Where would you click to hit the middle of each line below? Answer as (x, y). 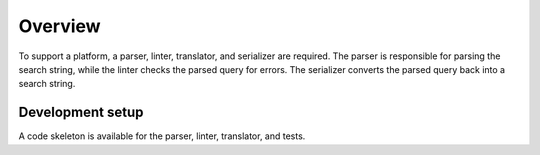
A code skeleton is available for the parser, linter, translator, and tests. (162, 136)
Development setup (81, 112)
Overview (59, 26)
